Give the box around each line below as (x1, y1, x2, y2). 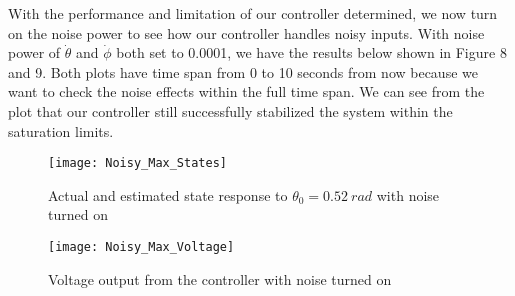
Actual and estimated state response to (48, 184, 288, 205)
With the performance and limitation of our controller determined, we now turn (8, 3, 498, 23)
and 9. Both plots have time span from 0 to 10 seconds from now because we (8, 61, 478, 82)
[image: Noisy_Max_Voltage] (48, 240, 235, 254)
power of (8, 42, 61, 63)
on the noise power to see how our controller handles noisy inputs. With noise (8, 22, 485, 43)
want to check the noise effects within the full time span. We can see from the (8, 81, 485, 102)
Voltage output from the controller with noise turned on (48, 268, 392, 289)
